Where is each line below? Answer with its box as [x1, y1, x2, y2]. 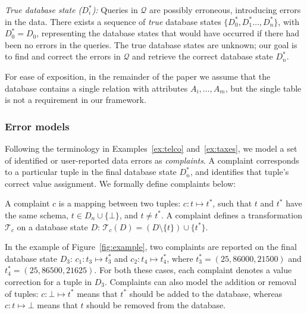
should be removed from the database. [86, 299, 226, 311]
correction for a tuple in [5, 275, 92, 287]
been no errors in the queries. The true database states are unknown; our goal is [5, 38, 297, 51]
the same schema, [5, 208, 69, 221]
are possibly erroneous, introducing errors [149, 4, 301, 15]
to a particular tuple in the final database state [5, 165, 177, 178]
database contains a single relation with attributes [5, 82, 188, 94]
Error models [5, 118, 70, 133]
